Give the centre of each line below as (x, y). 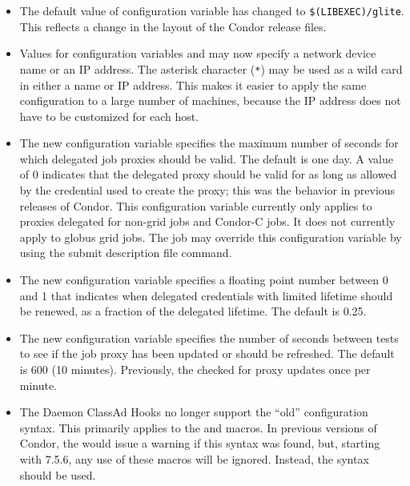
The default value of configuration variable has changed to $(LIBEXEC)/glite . (212, 10)
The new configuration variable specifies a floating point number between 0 (204, 280)
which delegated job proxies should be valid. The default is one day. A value (206, 158)
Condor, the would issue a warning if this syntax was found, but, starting (200, 443)
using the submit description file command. (126, 253)
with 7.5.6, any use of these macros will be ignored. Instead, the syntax (194, 458)
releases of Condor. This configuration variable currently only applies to (196, 205)
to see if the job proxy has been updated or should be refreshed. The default (207, 353)
